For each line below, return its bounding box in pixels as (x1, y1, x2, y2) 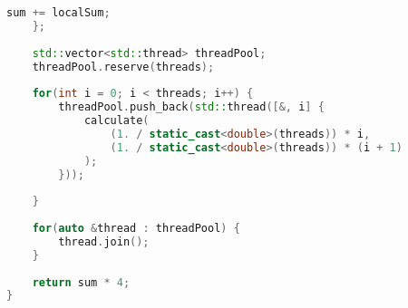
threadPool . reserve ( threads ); (32, 60, 215, 73)
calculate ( (83, 114, 150, 127)
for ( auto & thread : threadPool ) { (32, 222, 240, 235)
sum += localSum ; (6, 6, 111, 19)
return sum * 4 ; (32, 275, 131, 289)
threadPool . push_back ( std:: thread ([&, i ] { (58, 101, 325, 114)
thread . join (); (58, 235, 150, 248)
